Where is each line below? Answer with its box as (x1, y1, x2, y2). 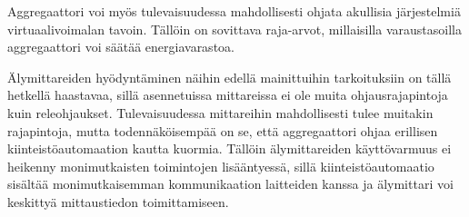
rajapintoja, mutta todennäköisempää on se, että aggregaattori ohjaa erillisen (7, 121, 438, 140)
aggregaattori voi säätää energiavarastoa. (7, 37, 234, 56)
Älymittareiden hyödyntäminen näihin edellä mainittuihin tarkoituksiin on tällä (7, 67, 452, 86)
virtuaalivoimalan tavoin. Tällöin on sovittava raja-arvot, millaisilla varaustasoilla (7, 19, 462, 38)
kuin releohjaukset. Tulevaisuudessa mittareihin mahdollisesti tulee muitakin (7, 103, 434, 122)
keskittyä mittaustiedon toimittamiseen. (7, 192, 229, 211)
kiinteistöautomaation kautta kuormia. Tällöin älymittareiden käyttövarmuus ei (7, 139, 452, 158)
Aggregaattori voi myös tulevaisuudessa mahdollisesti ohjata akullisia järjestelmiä (7, 2, 461, 20)
